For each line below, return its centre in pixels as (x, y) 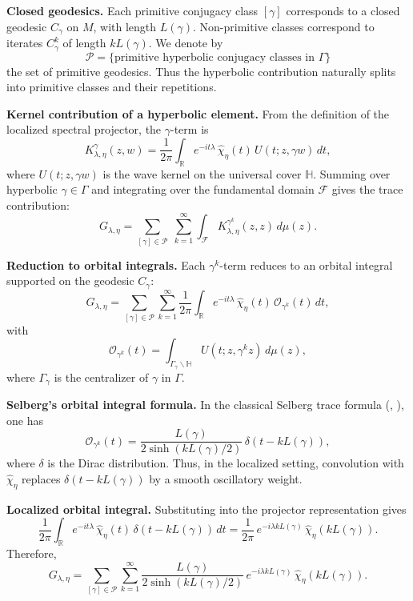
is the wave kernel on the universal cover (202, 173)
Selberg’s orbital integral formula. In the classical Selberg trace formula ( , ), (205, 405)
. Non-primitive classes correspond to (284, 26)
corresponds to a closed (343, 10)
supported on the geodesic (70, 280)
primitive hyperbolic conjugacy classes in (215, 57)
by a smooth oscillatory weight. (226, 478)
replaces (41, 478)
